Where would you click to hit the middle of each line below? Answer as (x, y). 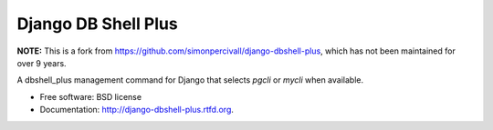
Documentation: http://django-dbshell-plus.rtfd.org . (137, 110)
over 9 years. (42, 63)
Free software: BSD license (90, 96)
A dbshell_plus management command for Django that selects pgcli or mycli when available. (190, 80)
